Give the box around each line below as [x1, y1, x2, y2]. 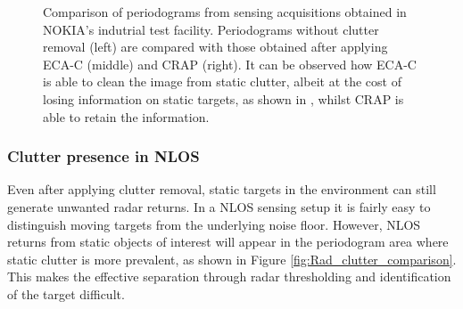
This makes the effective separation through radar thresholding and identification [7, 267, 451, 286]
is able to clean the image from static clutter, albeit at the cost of [43, 72, 401, 91]
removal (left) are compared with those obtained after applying [43, 37, 388, 56]
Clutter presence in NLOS [7, 145, 200, 167]
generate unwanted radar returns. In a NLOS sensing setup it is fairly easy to [7, 197, 431, 215]
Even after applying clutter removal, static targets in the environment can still [7, 180, 436, 199]
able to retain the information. [43, 107, 210, 126]
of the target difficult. [7, 284, 125, 303]
